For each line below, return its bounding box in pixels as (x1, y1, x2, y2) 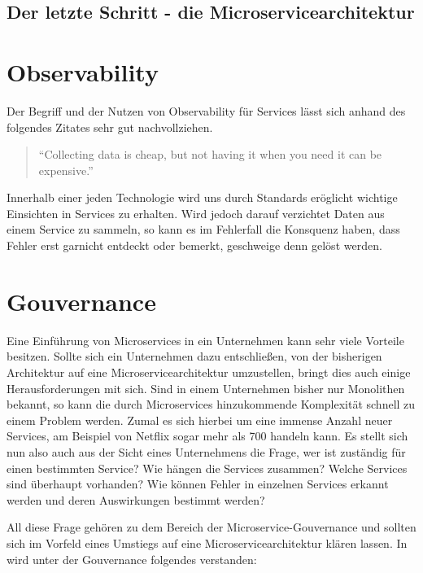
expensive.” (38, 161, 94, 178)
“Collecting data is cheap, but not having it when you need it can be (38, 146, 382, 163)
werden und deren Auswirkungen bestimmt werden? (7, 491, 265, 508)
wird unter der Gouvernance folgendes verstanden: (7, 550, 257, 567)
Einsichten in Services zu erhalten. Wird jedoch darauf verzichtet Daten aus (7, 204, 385, 221)
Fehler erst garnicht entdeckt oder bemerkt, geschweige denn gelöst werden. (7, 237, 382, 254)
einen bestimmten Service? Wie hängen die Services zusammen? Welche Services (7, 459, 408, 476)
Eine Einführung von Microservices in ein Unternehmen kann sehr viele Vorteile (7, 331, 404, 348)
